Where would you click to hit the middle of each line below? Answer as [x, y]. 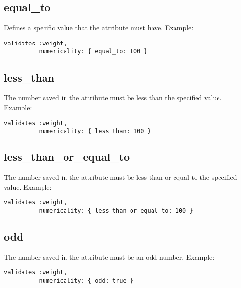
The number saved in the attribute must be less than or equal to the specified [120, 177]
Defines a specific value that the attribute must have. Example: [99, 28]
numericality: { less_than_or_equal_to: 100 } [116, 210]
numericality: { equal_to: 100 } [93, 52]
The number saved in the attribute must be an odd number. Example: [109, 256]
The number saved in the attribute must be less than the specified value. [113, 98]
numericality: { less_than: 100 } [95, 131]
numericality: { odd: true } [86, 280]
